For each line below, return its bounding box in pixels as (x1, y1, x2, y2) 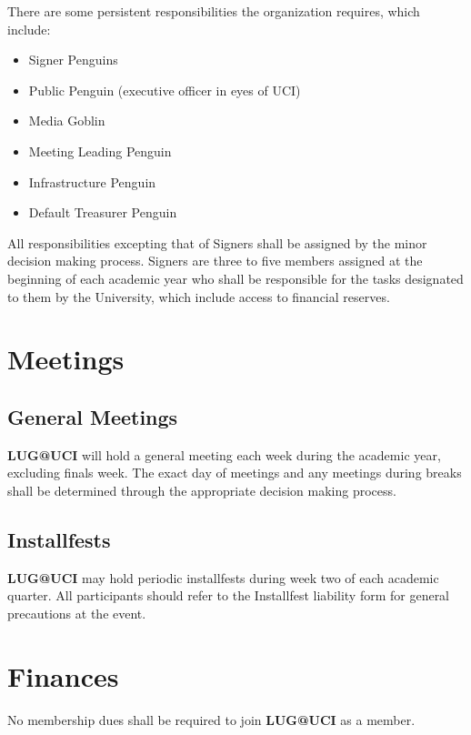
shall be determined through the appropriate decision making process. (7, 480, 396, 499)
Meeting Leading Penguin (28, 141, 172, 160)
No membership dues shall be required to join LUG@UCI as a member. (7, 710, 416, 729)
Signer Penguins (28, 50, 118, 69)
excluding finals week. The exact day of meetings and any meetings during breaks (7, 463, 462, 482)
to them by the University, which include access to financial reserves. (7, 287, 390, 306)
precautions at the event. (7, 603, 146, 622)
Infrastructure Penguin (28, 172, 156, 191)
